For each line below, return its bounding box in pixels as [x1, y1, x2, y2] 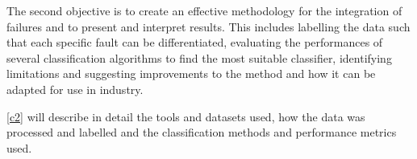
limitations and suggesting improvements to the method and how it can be [6, 65, 376, 82]
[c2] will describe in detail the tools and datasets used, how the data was [6, 108, 365, 124]
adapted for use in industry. [6, 80, 144, 97]
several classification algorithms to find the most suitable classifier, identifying [6, 49, 392, 66]
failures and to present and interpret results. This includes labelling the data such [6, 18, 411, 35]
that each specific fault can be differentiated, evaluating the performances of [6, 34, 383, 51]
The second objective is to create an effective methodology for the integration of [6, 2, 402, 18]
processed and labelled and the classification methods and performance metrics [6, 124, 397, 141]
